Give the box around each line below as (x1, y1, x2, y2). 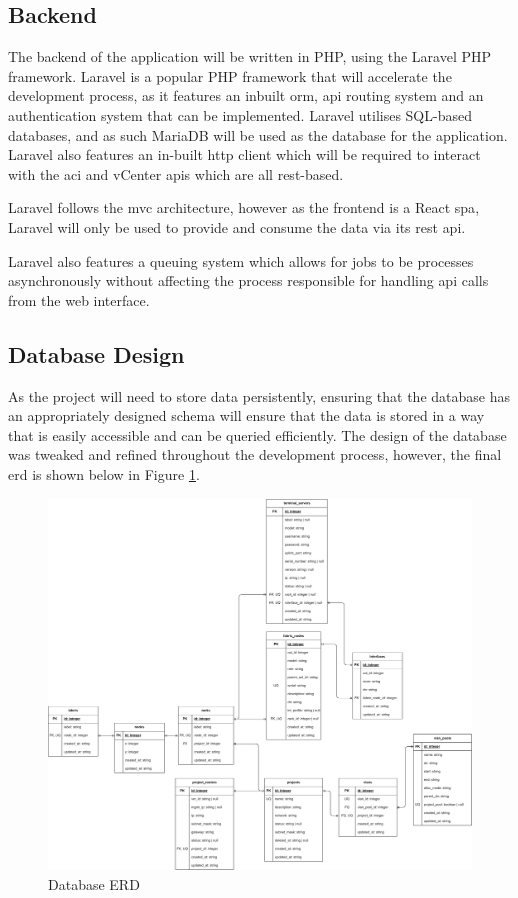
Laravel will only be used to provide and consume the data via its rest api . (8, 216, 466, 237)
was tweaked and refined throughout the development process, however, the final (8, 444, 502, 465)
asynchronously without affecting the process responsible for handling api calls (8, 270, 489, 291)
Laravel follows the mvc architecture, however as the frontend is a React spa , (8, 197, 480, 218)
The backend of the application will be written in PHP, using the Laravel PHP (8, 46, 491, 67)
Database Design (8, 338, 185, 369)
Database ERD (48, 873, 140, 894)
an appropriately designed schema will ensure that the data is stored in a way (8, 405, 485, 426)
